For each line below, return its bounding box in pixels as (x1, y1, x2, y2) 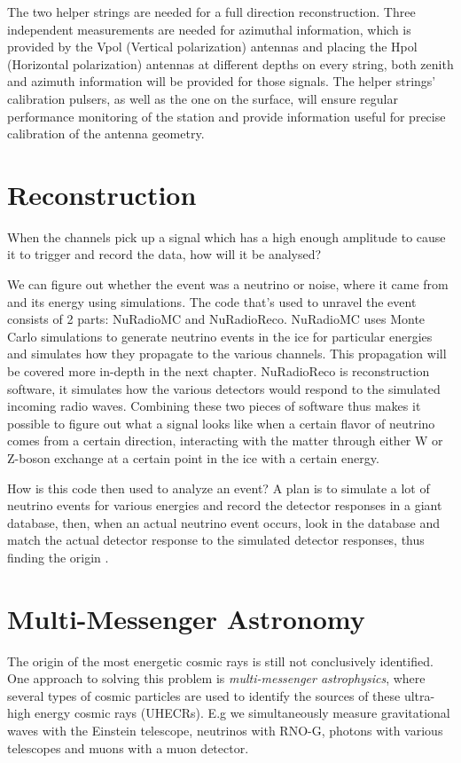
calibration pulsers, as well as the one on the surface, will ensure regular (7, 89, 398, 107)
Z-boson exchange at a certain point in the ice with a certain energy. (7, 449, 379, 467)
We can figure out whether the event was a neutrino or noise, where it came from (7, 275, 449, 294)
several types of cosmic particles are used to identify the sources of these (7, 686, 401, 704)
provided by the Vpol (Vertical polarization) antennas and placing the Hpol (7, 37, 418, 56)
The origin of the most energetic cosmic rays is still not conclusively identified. (7, 651, 434, 670)
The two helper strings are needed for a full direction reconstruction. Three (7, 3, 416, 20)
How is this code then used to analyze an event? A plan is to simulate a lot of (7, 478, 430, 497)
